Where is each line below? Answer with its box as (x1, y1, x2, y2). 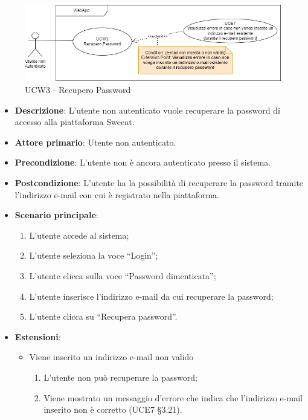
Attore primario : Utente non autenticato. (14, 135, 176, 148)
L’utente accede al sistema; (29, 228, 129, 241)
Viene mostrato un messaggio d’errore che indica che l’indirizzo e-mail (43, 391, 303, 404)
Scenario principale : (14, 208, 98, 221)
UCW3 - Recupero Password (25, 83, 131, 96)
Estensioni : (14, 330, 61, 343)
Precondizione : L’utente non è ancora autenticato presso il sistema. (14, 156, 271, 169)
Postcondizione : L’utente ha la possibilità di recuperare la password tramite (14, 176, 304, 189)
